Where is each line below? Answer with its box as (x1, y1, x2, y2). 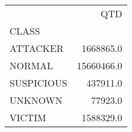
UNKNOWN (10, 93, 62, 107)
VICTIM (10, 110, 46, 124)
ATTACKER (10, 41, 64, 55)
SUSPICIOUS (10, 76, 68, 90)
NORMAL (10, 59, 53, 72)
